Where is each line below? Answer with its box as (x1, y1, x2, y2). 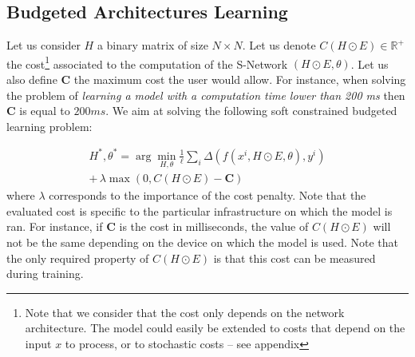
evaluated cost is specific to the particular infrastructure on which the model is (6, 202, 393, 219)
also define (6, 71, 57, 88)
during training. (6, 265, 84, 282)
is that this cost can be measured (213, 249, 376, 266)
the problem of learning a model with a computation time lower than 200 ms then (6, 86, 405, 103)
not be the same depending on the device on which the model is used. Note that (6, 233, 398, 250)
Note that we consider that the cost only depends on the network (25, 303, 345, 320)
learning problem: (6, 117, 93, 134)
